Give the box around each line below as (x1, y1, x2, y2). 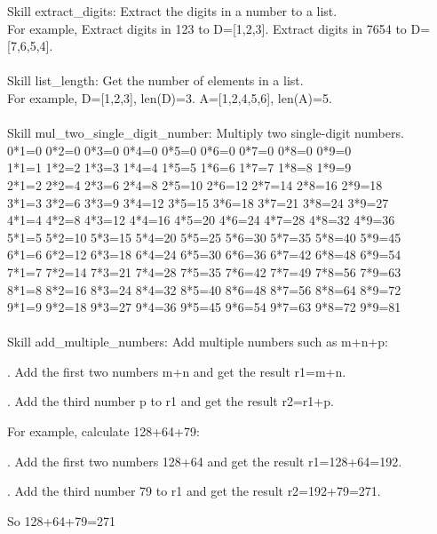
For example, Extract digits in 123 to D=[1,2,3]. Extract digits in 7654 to (7, 19, 407, 37)
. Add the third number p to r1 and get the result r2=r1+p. (7, 392, 334, 410)
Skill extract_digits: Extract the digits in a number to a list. (7, 2, 338, 20)
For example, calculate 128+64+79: (7, 422, 200, 441)
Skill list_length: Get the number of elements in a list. (7, 71, 304, 90)
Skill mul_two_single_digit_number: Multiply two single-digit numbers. (7, 124, 404, 142)
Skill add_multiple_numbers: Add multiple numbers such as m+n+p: (7, 332, 388, 351)
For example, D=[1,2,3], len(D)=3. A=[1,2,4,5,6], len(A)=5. (7, 88, 332, 107)
